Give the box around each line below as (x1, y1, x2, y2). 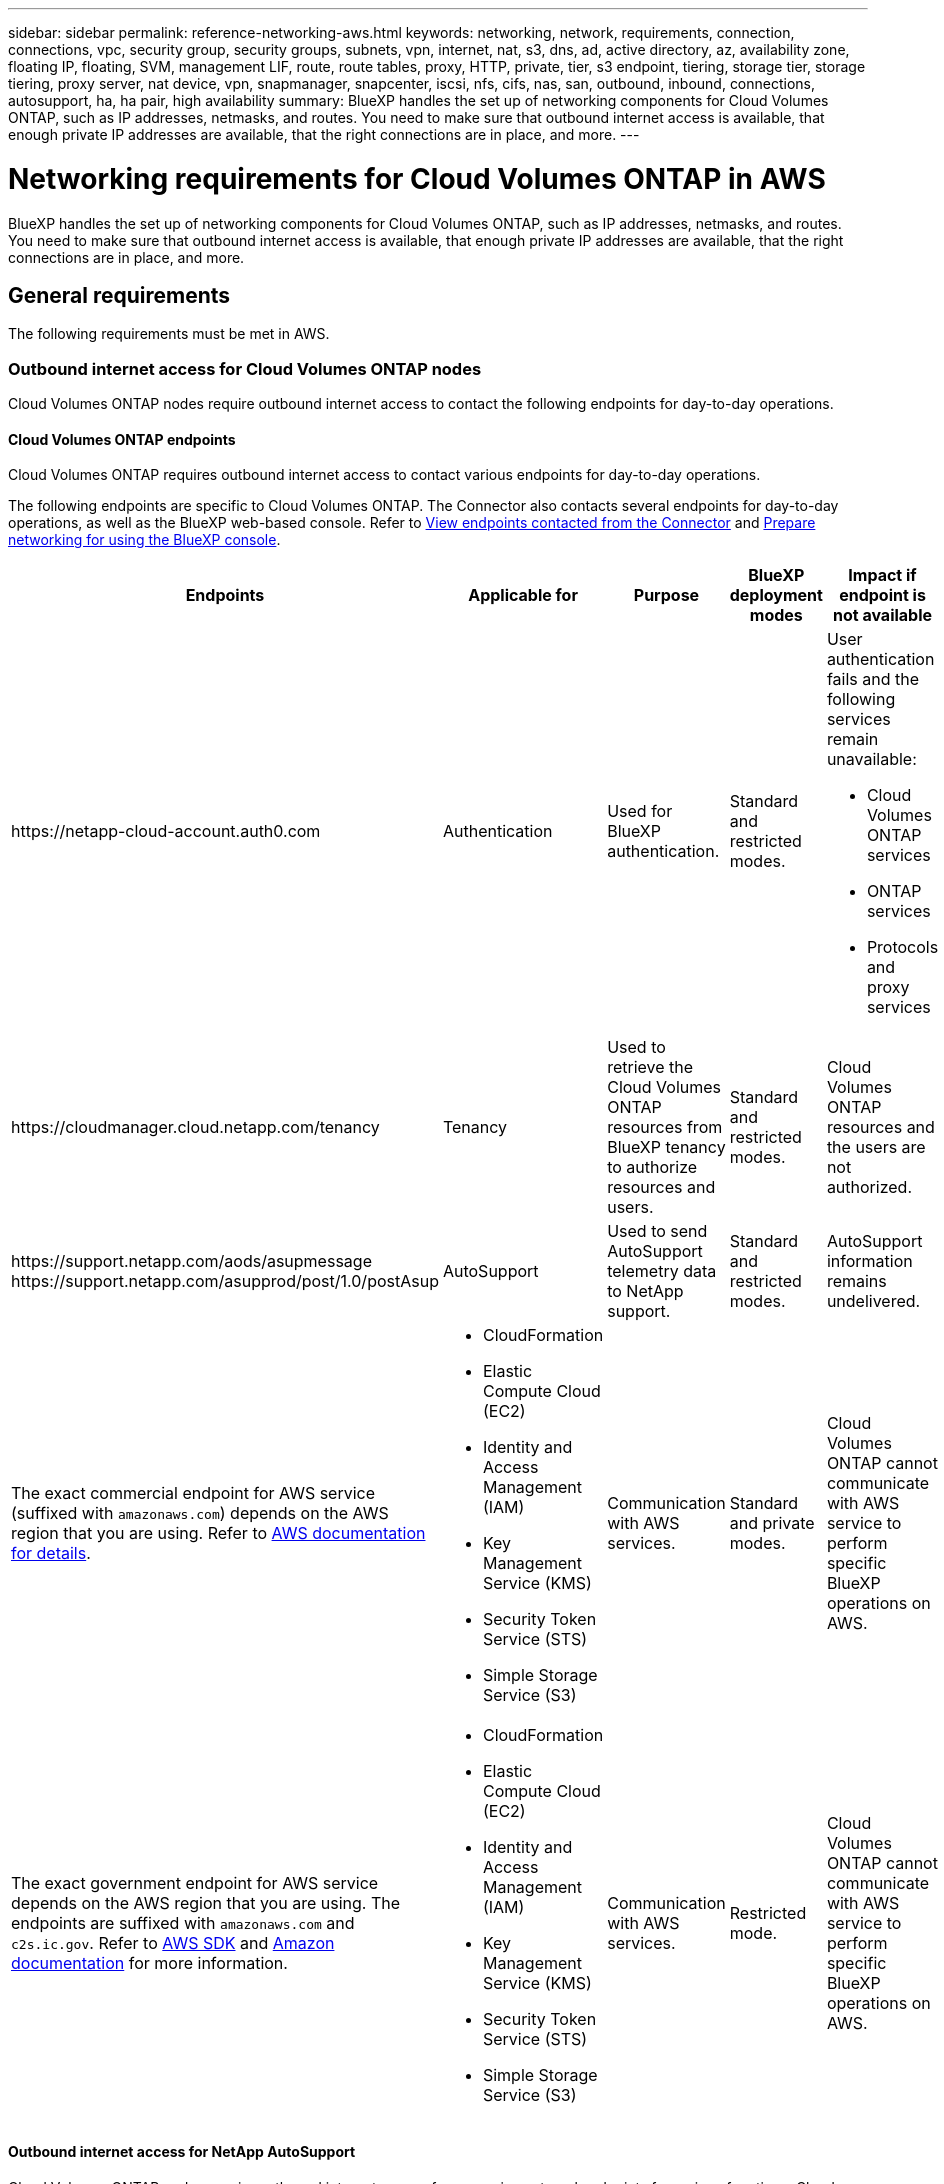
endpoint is (839, 585, 926, 606)
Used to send (607, 1221, 708, 1242)
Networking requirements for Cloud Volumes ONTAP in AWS (8, 161, 826, 196)
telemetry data (607, 1261, 717, 1282)
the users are (826, 1137, 926, 1158)
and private (729, 1513, 815, 1534)
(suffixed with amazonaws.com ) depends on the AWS (11, 1503, 389, 1524)
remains (826, 1271, 887, 1292)
